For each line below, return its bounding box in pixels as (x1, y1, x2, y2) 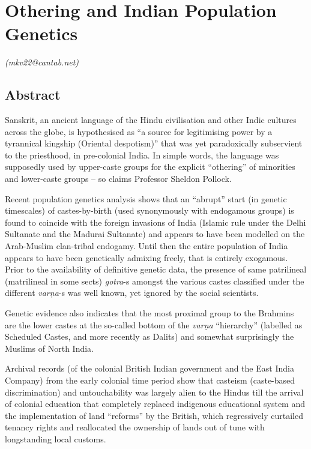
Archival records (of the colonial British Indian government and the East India (5, 362, 294, 375)
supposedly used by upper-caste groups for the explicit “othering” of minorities (5, 160, 295, 173)
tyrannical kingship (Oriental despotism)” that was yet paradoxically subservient (5, 137, 303, 149)
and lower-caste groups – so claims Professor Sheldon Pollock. (5, 172, 232, 185)
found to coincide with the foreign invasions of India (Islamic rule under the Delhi (5, 215, 306, 228)
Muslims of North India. (5, 342, 94, 354)
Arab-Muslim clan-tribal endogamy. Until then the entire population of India (5, 240, 288, 252)
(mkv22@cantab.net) (5, 56, 79, 68)
